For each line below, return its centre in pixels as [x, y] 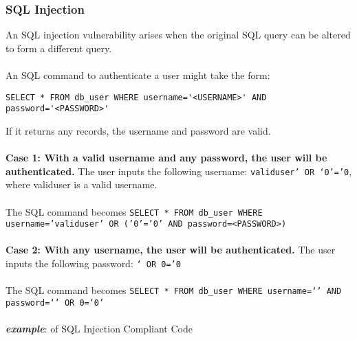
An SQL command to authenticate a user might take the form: [138, 75]
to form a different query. [59, 48]
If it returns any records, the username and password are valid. [138, 130]
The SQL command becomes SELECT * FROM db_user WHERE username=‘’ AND [174, 290]
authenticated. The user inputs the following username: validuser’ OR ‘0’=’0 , [179, 171]
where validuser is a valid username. [82, 184]
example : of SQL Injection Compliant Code [99, 329]
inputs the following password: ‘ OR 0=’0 [93, 263]
